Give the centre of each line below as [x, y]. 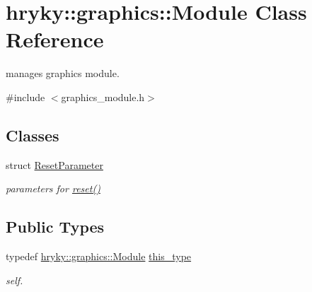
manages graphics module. [63, 73]
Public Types [55, 227]
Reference [55, 39]
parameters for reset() [53, 188]
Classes [33, 135]
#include [25, 97]
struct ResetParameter [54, 164]
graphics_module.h [103, 97]
